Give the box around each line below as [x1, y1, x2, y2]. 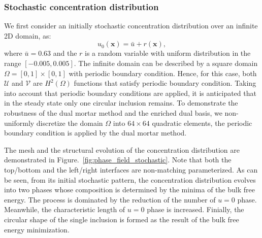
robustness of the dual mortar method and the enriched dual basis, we [4, 107, 222, 118]
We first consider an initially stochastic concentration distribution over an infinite [4, 20, 258, 31]
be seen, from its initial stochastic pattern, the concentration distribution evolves [4, 174, 256, 185]
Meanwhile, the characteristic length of [4, 204, 125, 215]
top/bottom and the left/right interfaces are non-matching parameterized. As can [4, 164, 258, 175]
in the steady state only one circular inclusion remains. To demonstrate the [4, 97, 238, 108]
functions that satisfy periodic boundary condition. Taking [74, 78, 256, 88]
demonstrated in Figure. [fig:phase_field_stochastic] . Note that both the [4, 154, 232, 165]
